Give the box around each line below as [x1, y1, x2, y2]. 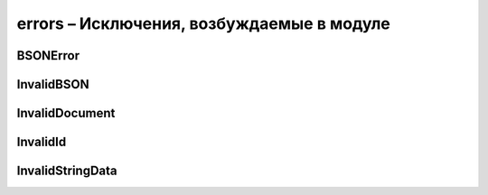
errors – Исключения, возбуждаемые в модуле [16, 14, 390, 33]
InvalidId [16, 135, 67, 150]
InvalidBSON [16, 77, 89, 92]
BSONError [16, 48, 80, 63]
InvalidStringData [16, 163, 117, 179]
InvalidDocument [16, 106, 116, 121]
